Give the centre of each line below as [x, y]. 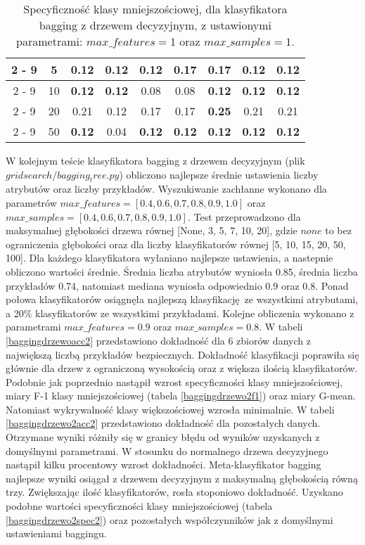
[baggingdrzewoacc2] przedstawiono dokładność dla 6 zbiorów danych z [158, 340]
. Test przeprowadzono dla [244, 216]
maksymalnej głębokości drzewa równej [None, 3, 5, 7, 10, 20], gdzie [152, 230]
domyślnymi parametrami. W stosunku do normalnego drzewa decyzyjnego [167, 450]
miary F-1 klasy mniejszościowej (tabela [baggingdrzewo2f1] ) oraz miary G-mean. [181, 396]
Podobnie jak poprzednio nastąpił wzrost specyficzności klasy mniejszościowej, [174, 381]
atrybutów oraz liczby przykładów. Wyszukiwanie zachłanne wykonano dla [166, 189]
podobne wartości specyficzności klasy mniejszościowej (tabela [139, 506]
